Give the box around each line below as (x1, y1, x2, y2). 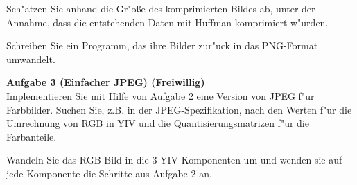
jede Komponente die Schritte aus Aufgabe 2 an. (6, 166, 212, 180)
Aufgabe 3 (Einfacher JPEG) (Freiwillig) (6, 75, 205, 89)
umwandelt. (6, 51, 55, 66)
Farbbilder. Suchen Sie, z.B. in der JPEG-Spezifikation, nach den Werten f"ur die (6, 102, 352, 116)
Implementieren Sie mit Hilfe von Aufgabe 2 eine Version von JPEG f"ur (6, 88, 315, 103)
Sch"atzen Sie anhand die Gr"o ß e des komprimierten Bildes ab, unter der (6, 1, 315, 15)
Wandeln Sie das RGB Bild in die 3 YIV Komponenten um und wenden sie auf (6, 152, 342, 167)
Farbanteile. (6, 129, 57, 143)
